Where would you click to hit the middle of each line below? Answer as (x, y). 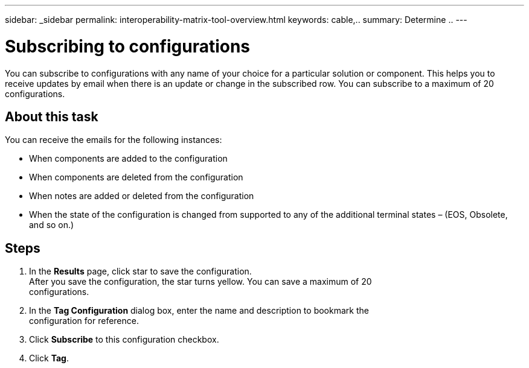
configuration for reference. (84, 321)
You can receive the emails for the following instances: (114, 140)
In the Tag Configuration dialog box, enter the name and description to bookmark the (199, 311)
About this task (52, 116)
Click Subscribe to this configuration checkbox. (124, 340)
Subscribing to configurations (128, 46)
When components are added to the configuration (128, 159)
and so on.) (52, 225)
